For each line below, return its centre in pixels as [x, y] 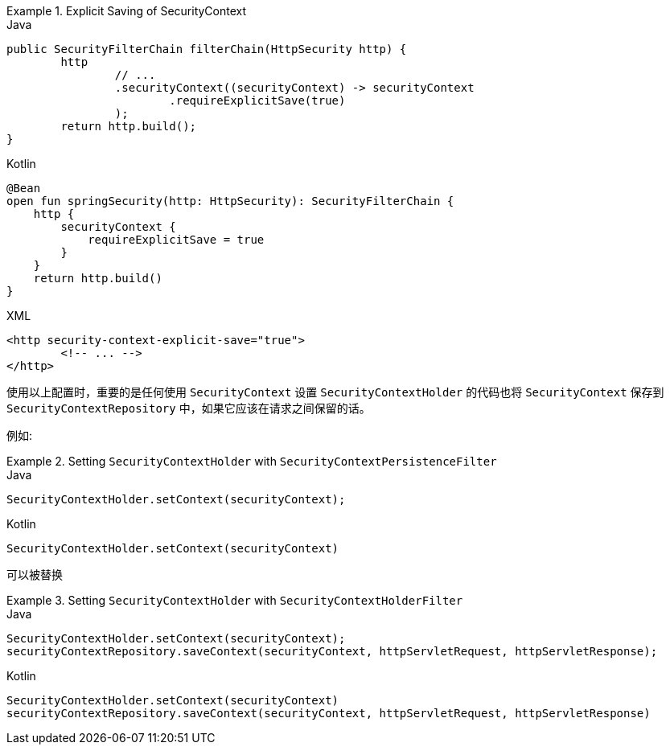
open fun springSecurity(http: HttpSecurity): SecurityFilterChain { [230, 201]
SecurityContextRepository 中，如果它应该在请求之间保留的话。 [189, 408]
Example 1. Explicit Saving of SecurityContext [127, 11]
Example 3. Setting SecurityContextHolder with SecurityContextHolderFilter [235, 600]
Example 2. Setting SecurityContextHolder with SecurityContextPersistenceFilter [252, 461]
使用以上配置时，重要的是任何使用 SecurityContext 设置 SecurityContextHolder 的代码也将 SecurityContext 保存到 [335, 392]
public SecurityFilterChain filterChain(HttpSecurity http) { [207, 49]
